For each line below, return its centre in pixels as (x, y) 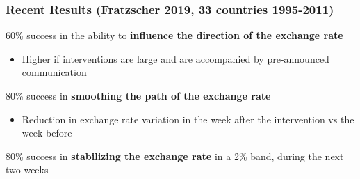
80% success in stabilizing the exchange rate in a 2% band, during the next (175, 156)
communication (54, 72)
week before (47, 133)
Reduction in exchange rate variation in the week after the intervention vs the (188, 119)
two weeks (27, 170)
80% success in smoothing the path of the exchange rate (138, 95)
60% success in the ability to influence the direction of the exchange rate (174, 35)
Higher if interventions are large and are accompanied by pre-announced (175, 58)
